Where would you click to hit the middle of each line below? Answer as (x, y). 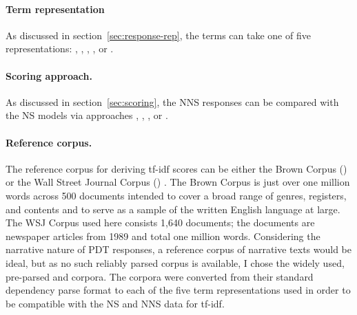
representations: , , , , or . (60, 48)
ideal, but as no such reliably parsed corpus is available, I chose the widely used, (175, 262)
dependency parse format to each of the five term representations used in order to (178, 290)
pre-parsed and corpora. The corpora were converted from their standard (160, 276)
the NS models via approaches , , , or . (87, 115)
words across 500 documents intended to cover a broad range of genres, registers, (176, 195)
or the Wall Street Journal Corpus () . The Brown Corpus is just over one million (178, 182)
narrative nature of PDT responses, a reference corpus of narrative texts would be (179, 249)
